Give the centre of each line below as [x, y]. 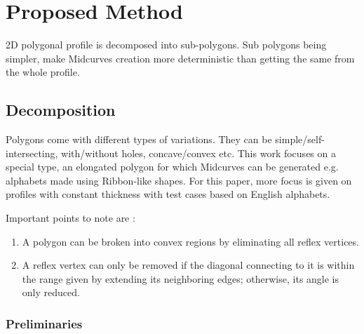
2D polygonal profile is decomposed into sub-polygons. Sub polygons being [166, 45]
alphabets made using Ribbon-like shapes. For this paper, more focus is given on [179, 180]
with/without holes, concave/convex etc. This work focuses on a [198, 153]
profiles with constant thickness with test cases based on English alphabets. [168, 194]
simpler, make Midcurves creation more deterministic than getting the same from [180, 58]
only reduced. [51, 292]
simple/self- [300, 139]
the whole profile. [43, 72]
